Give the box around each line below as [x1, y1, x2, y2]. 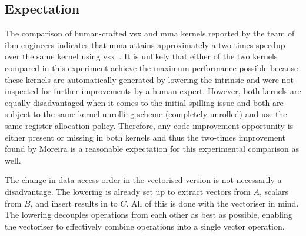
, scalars [259, 185, 289, 197]
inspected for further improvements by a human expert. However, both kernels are [5, 85, 301, 97]
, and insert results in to [30, 197, 118, 209]
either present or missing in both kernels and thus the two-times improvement [5, 131, 286, 143]
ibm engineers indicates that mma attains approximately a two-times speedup [5, 38, 285, 51]
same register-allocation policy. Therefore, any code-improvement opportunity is [5, 119, 294, 131]
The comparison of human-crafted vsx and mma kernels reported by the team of [5, 27, 295, 39]
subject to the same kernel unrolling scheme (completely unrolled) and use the [5, 108, 287, 120]
